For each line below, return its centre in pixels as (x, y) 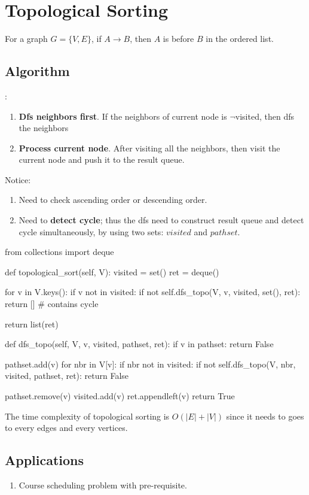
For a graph (26, 39)
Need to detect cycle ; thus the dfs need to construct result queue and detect (161, 220)
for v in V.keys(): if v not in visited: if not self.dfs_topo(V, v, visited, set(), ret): (153, 292)
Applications (45, 460)
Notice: (18, 179)
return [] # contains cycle (52, 304)
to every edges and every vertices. (66, 428)
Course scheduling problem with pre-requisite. (103, 485)
